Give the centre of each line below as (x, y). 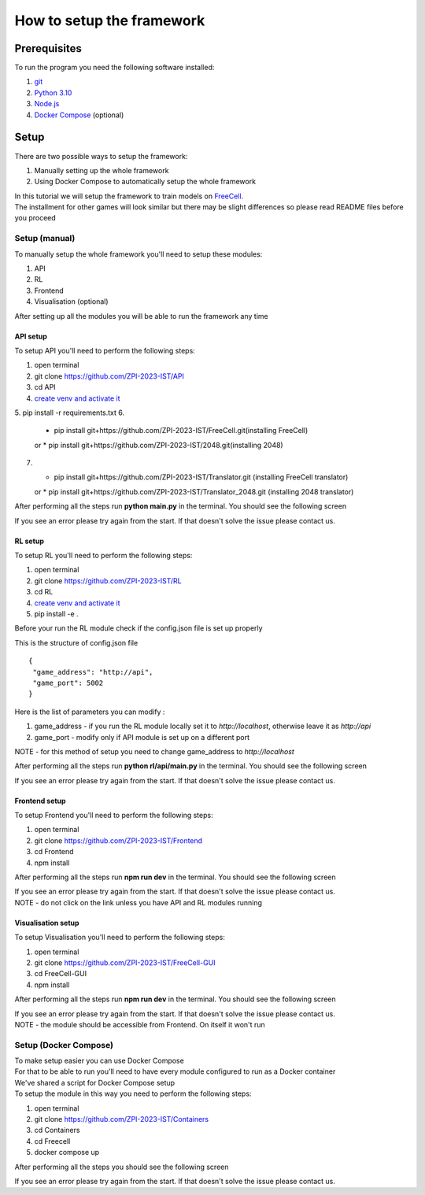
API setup (31, 336)
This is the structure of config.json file (76, 642)
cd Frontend (54, 852)
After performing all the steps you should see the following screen (122, 1167)
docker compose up (67, 1152)
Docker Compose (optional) (79, 115)
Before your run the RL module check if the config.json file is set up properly (139, 628)
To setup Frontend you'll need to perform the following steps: (114, 816)
